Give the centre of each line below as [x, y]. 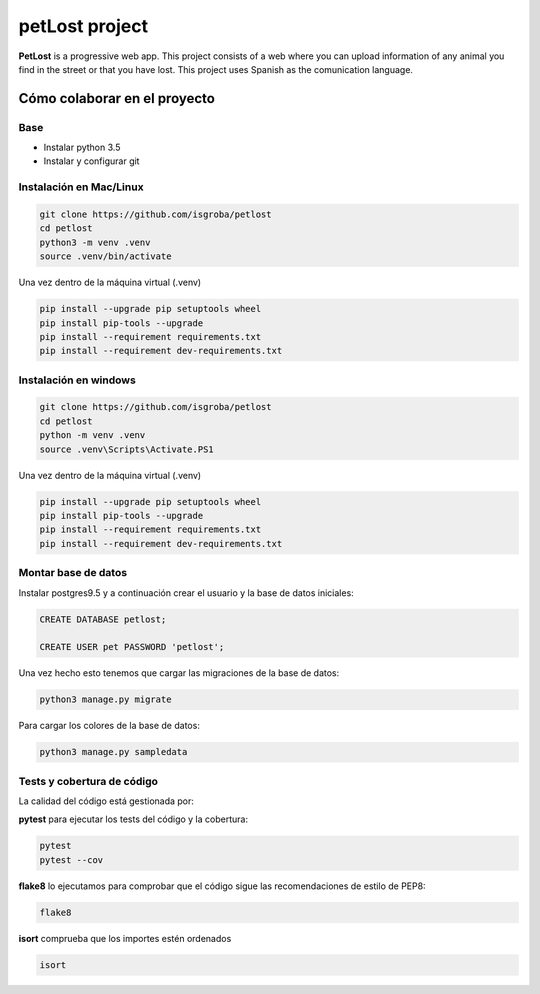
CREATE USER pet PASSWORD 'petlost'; [132, 647]
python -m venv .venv [92, 435]
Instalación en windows [77, 380]
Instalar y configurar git [91, 161]
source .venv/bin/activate [105, 256]
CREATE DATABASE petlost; [103, 619]
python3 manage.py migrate [105, 699]
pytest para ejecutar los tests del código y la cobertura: [133, 819]
